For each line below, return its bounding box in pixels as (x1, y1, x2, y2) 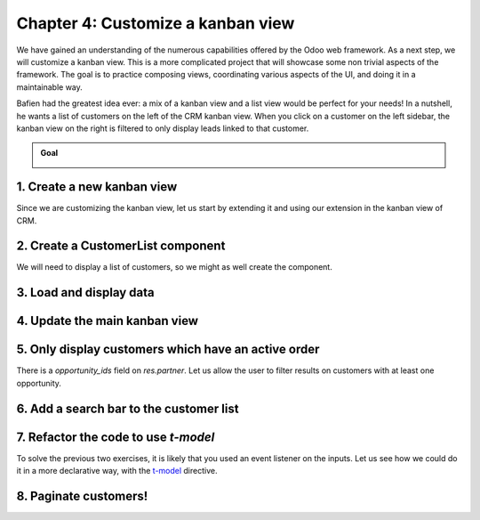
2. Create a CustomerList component (16, 239, 226, 254)
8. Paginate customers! (16, 488, 148, 503)
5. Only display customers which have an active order (16, 342, 320, 357)
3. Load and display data (16, 285, 155, 300)
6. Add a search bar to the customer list (16, 401, 239, 416)
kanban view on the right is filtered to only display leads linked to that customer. (16, 123, 309, 134)
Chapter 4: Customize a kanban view (16, 13, 295, 33)
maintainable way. (16, 81, 84, 93)
